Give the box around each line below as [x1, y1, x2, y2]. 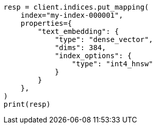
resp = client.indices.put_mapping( [4, 3, 149, 11]
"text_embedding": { [37, 27, 119, 35]
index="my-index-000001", [20, 11, 124, 19]
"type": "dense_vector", [55, 35, 153, 44]
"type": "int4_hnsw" [71, 60, 153, 68]
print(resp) [4, 100, 51, 108]
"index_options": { [55, 52, 132, 60]
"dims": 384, [55, 44, 106, 52]
